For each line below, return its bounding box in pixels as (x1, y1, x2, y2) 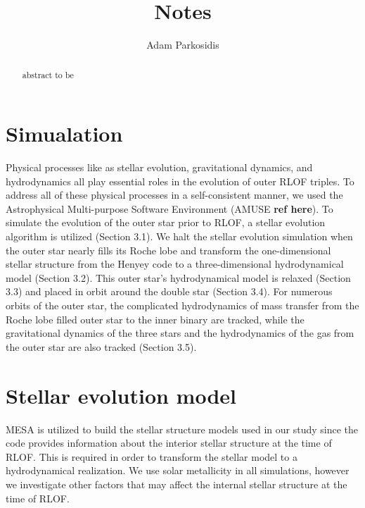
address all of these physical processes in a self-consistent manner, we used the (6, 187, 343, 202)
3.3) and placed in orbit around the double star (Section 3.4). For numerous (6, 284, 333, 299)
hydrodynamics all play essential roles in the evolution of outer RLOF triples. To (6, 173, 354, 188)
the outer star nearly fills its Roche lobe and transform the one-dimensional (6, 242, 331, 257)
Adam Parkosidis (146, 37, 219, 52)
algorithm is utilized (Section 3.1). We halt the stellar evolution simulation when (6, 229, 353, 244)
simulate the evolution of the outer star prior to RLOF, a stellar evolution (6, 215, 326, 230)
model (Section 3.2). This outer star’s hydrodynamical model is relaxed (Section (6, 270, 351, 285)
